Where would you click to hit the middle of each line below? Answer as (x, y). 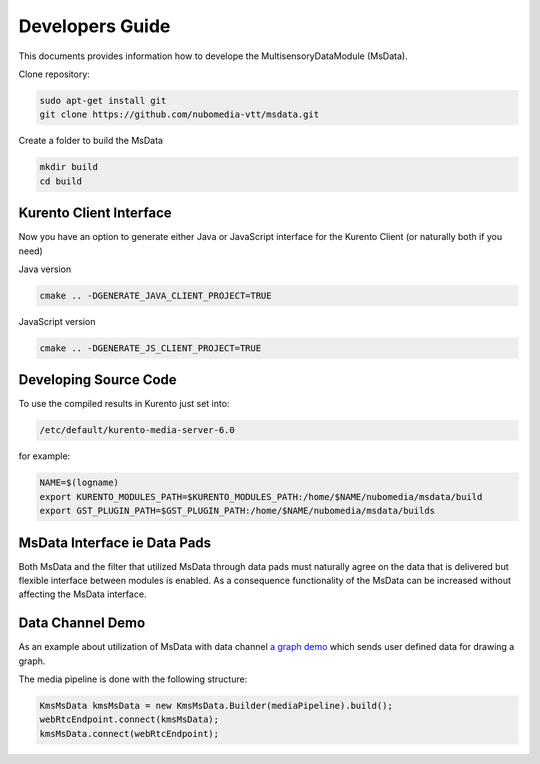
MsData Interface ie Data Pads (115, 542)
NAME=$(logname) (79, 483)
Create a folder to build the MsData (91, 141)
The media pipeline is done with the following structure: (133, 679)
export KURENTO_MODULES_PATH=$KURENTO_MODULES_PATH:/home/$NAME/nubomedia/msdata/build (261, 496)
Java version (45, 269)
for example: (44, 456)
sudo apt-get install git (103, 100)
